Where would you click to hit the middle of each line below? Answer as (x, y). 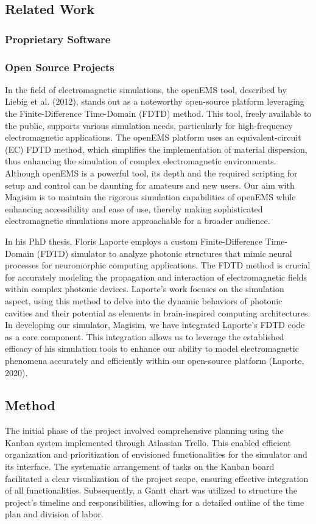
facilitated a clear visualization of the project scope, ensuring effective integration (157, 478)
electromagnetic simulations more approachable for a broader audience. (138, 221)
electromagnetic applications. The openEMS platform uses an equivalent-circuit (153, 137)
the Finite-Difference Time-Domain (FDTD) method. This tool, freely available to (158, 114)
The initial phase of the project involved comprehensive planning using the (144, 431)
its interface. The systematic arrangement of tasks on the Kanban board (140, 466)
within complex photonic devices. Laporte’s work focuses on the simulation (145, 289)
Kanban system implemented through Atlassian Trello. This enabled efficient (148, 442)
